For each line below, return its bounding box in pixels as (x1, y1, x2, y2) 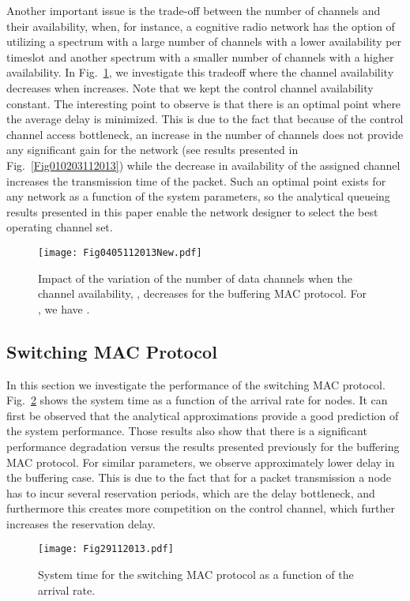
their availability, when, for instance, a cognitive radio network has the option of (6, 17, 395, 34)
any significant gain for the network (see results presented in (6, 141, 299, 158)
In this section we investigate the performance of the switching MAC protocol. (6, 376, 386, 393)
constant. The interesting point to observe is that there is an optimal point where (6, 95, 401, 111)
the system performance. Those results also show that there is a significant (6, 423, 367, 439)
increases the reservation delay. (6, 515, 156, 532)
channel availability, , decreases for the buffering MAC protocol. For (38, 285, 367, 302)
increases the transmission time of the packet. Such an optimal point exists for (6, 172, 386, 189)
